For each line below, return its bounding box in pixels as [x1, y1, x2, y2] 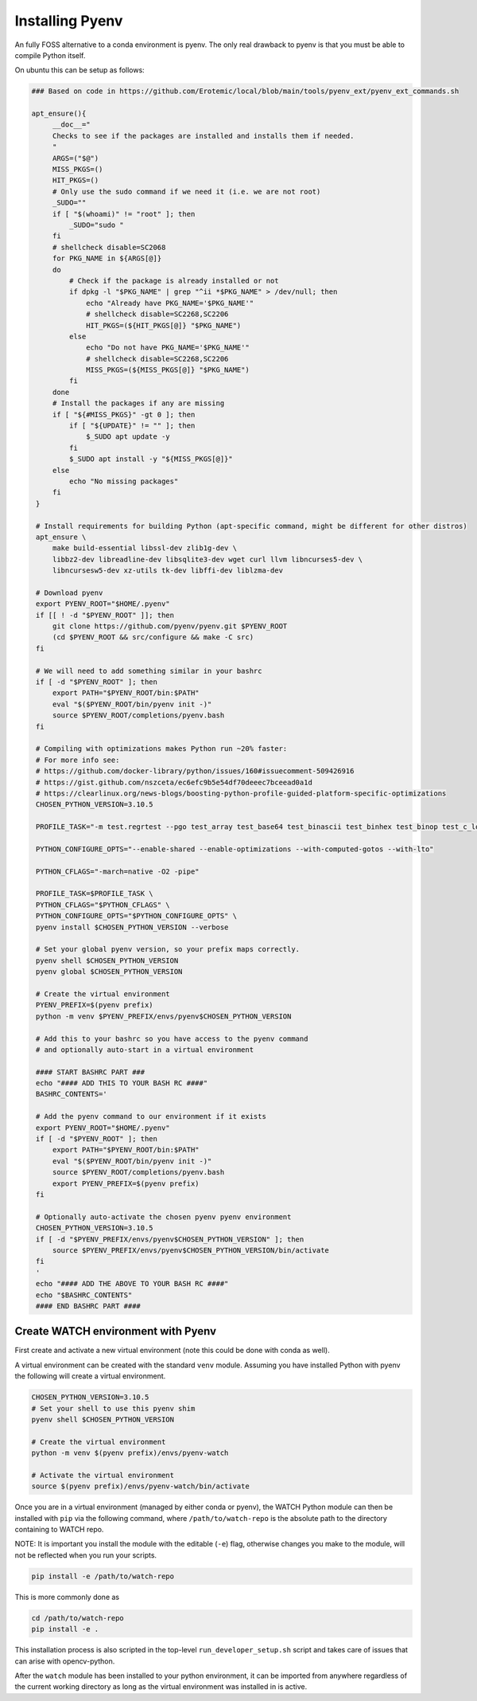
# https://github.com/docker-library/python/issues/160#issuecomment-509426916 [36, 767, 355, 776]
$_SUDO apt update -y [86, 432, 170, 441]
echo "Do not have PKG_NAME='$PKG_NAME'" [86, 343, 250, 352]
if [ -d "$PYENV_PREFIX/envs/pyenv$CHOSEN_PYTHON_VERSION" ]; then [36, 1234, 304, 1244]
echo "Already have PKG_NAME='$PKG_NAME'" [86, 299, 254, 307]
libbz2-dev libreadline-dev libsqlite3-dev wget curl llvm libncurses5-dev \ [52, 554, 363, 564]
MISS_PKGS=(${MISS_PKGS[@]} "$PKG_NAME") [86, 366, 250, 374]
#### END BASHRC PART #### [36, 1301, 141, 1310]
